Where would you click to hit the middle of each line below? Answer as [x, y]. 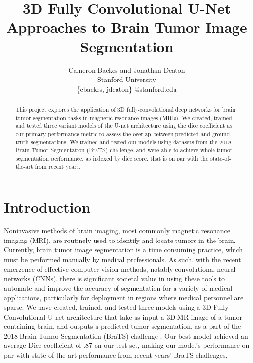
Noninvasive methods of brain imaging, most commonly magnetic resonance [117, 231]
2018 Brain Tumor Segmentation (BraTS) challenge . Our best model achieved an [126, 335]
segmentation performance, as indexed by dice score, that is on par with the [112, 158]
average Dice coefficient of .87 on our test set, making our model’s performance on [127, 345]
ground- [222, 134]
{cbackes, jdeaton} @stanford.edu [127, 89]
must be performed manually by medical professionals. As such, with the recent [123, 259]
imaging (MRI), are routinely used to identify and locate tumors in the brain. [120, 240]
